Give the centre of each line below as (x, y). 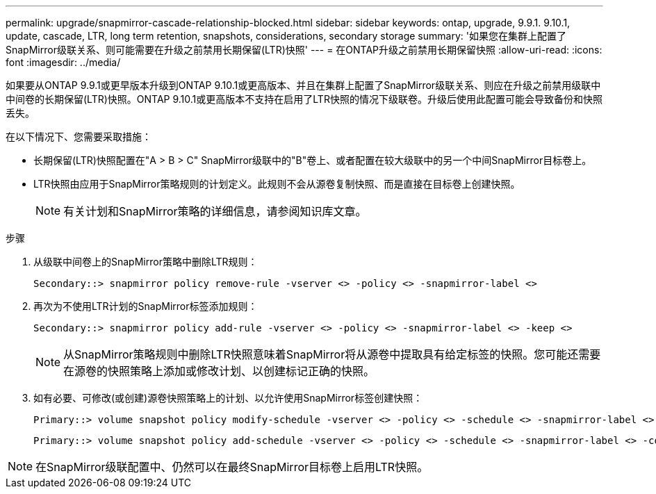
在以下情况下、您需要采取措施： (79, 137)
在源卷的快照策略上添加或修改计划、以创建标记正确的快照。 (219, 371)
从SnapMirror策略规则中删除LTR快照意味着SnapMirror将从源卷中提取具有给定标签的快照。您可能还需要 (332, 354)
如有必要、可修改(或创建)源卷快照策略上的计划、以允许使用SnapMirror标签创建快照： (228, 398)
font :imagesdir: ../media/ (63, 62)
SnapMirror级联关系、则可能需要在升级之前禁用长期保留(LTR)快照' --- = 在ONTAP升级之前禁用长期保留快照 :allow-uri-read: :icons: (304, 50)
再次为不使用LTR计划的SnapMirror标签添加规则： (146, 306)
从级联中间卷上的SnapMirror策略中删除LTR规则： (146, 262)
